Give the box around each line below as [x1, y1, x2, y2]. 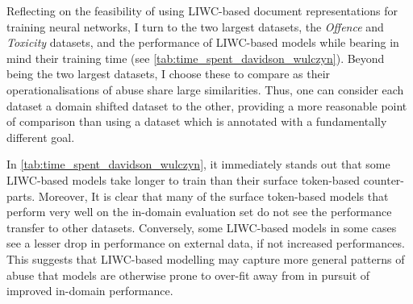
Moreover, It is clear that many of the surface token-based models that [38, 187, 389, 204]
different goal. [6, 128, 75, 145]
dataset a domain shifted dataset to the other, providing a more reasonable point [6, 97, 407, 114]
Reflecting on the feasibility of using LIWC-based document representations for [6, 2, 398, 19]
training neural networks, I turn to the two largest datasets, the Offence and [6, 18, 384, 35]
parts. [6, 187, 35, 204]
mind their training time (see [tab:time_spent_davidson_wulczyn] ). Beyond [6, 49, 385, 66]
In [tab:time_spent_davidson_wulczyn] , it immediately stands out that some [6, 156, 390, 173]
